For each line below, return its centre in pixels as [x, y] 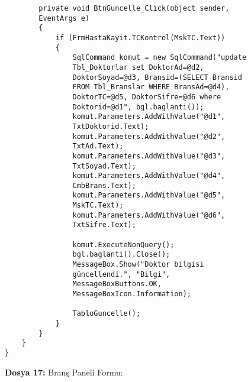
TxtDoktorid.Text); [111, 126]
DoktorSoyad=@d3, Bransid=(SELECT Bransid [157, 77]
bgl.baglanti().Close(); [121, 255]
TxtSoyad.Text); [104, 166]
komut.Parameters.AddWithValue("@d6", [149, 215]
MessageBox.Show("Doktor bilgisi [138, 265]
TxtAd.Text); [98, 146]
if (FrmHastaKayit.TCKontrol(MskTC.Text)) [140, 38]
